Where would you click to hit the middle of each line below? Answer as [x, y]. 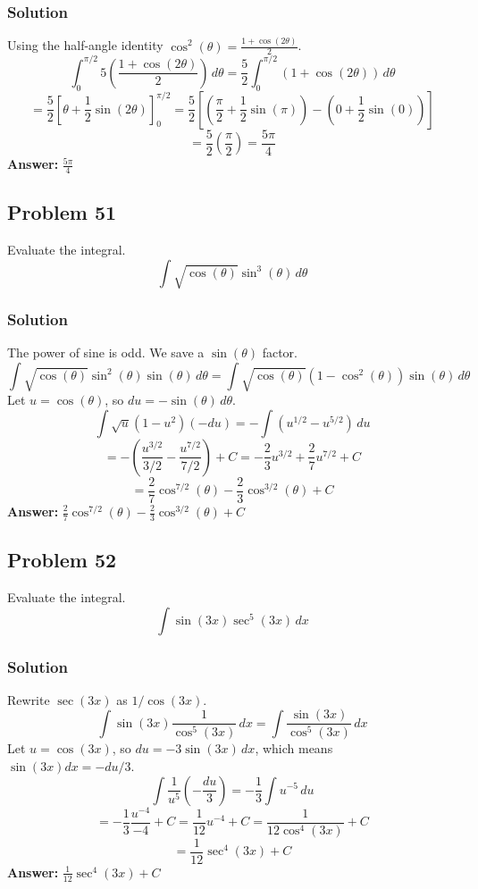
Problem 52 [62, 560]
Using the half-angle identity [85, 45]
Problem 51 [62, 212]
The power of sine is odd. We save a [106, 352]
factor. [280, 352]
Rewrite [29, 699]
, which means [294, 748]
